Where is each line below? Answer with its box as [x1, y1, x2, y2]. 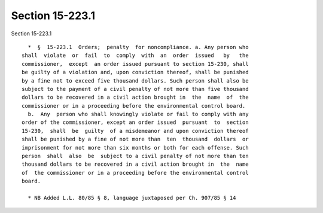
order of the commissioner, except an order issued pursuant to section [22, 119, 249, 126]
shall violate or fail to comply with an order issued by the [22, 52, 249, 59]
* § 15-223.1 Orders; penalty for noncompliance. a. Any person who [28, 44, 249, 50]
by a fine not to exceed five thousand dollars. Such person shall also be [22, 77, 249, 84]
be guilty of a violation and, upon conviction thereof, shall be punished [22, 69, 249, 76]
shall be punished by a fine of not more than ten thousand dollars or [22, 136, 249, 143]
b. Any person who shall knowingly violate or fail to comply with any [28, 111, 249, 118]
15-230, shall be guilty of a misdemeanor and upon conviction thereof [22, 127, 249, 134]
